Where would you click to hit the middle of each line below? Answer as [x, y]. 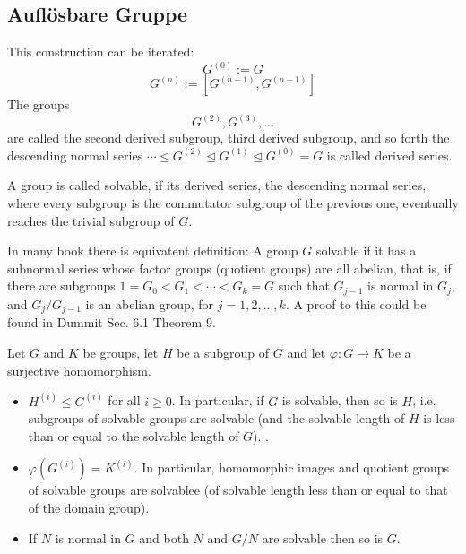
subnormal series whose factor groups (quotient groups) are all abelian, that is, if [229, 268]
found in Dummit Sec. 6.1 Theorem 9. [112, 322]
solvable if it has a [366, 251]
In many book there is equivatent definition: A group [153, 251]
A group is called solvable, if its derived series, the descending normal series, [217, 185]
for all [124, 400]
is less [439, 418]
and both [164, 537]
